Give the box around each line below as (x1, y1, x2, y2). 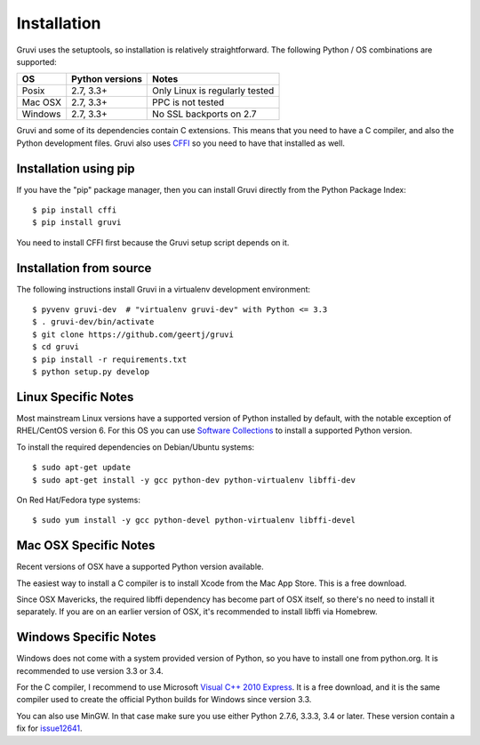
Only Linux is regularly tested (152, 84, 275, 97)
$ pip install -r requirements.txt (32, 354, 188, 364)
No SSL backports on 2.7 (152, 108, 257, 120)
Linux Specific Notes (16, 389, 134, 405)
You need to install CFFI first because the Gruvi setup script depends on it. (16, 236, 290, 248)
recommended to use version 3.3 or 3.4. (16, 665, 164, 676)
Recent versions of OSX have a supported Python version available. (16, 561, 264, 573)
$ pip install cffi (32, 205, 117, 215)
